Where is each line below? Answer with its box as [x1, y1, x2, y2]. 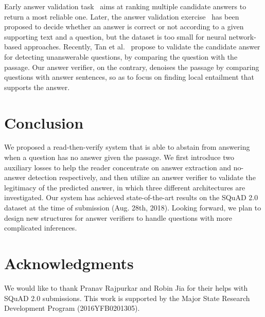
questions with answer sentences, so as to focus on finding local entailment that [4, 72, 254, 82]
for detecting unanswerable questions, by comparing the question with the [4, 51, 238, 62]
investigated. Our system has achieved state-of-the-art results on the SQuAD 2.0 [4, 192, 258, 203]
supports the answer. [4, 81, 70, 92]
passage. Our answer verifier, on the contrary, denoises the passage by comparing [4, 61, 259, 72]
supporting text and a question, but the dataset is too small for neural [4, 31, 226, 42]
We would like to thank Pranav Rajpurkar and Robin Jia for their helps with [4, 282, 248, 293]
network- [228, 31, 256, 42]
